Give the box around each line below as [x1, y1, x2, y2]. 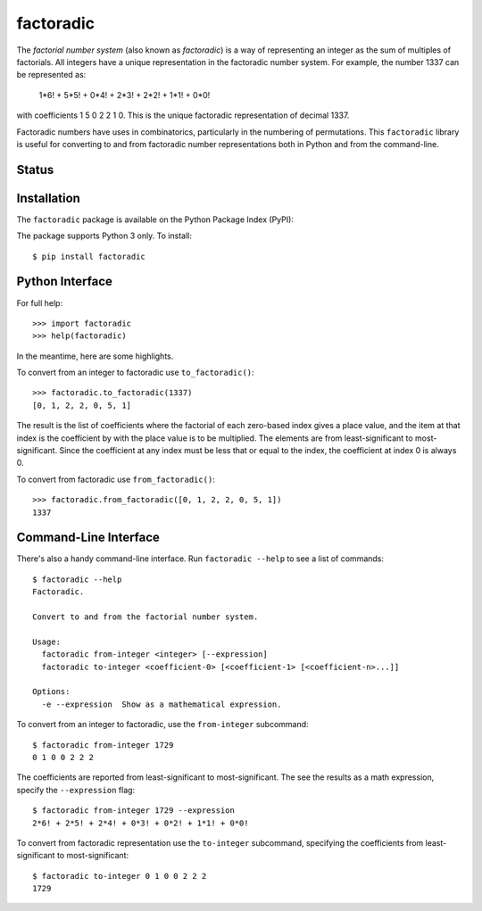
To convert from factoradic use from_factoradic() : [16, 474, 216, 484]
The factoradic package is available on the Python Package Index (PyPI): [16, 214, 295, 225]
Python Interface [16, 274, 113, 289]
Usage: [32, 636, 62, 647]
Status [16, 161, 54, 178]
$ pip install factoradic [32, 251, 146, 261]
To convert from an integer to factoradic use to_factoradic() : [16, 367, 254, 378]
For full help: [16, 297, 62, 308]
